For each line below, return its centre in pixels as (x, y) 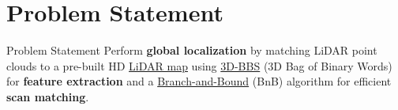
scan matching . (48, 96)
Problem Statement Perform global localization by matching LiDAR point (192, 50)
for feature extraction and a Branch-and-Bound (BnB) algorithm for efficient (199, 81)
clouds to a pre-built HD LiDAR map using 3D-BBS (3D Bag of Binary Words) (199, 65)
